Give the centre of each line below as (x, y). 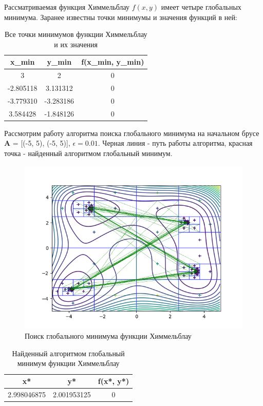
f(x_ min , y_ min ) (113, 62)
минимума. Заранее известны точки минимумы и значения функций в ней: (121, 17)
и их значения (76, 44)
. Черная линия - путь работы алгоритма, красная (175, 143)
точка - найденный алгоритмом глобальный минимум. (88, 153)
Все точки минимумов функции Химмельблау (76, 34)
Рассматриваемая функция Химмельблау (67, 7)
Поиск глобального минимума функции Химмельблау (108, 336)
